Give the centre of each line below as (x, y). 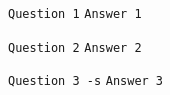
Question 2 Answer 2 (75, 47)
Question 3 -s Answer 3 (86, 81)
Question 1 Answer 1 (75, 14)
